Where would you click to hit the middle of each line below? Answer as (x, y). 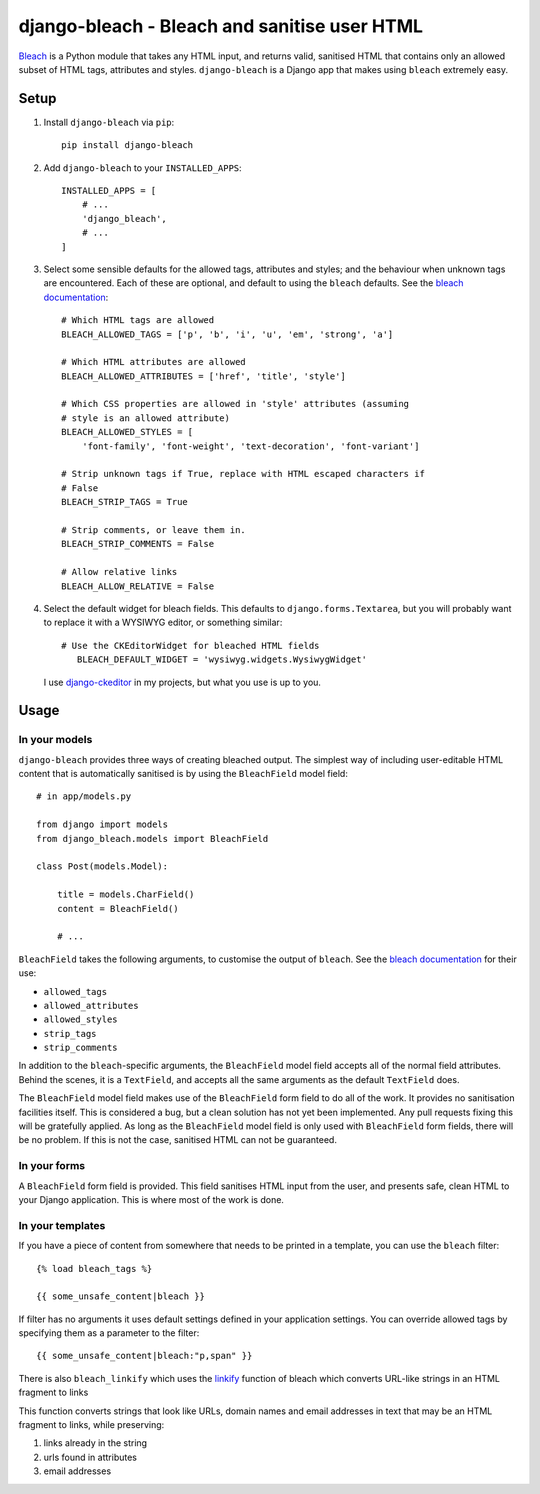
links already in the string (95, 1443)
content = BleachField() (117, 908)
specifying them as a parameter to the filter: (109, 1333)
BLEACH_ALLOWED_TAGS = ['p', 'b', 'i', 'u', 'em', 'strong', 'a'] (227, 334)
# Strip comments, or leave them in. (154, 530)
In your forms (52, 1166)
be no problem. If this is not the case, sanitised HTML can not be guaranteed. (177, 1140)
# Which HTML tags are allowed (138, 320)
